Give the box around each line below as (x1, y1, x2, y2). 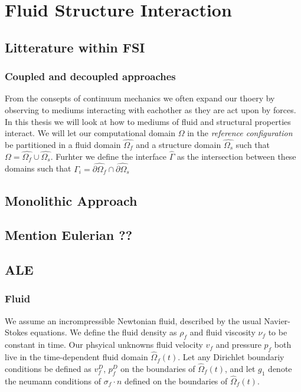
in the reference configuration (187, 127, 293, 139)
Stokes (5, 326, 28, 338)
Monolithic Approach (5, 191, 138, 209)
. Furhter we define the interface (50, 150, 166, 162)
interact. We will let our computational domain (5, 127, 176, 139)
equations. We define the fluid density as (30, 326, 177, 338)
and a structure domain (136, 138, 221, 150)
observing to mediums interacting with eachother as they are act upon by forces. (5, 103, 296, 116)
